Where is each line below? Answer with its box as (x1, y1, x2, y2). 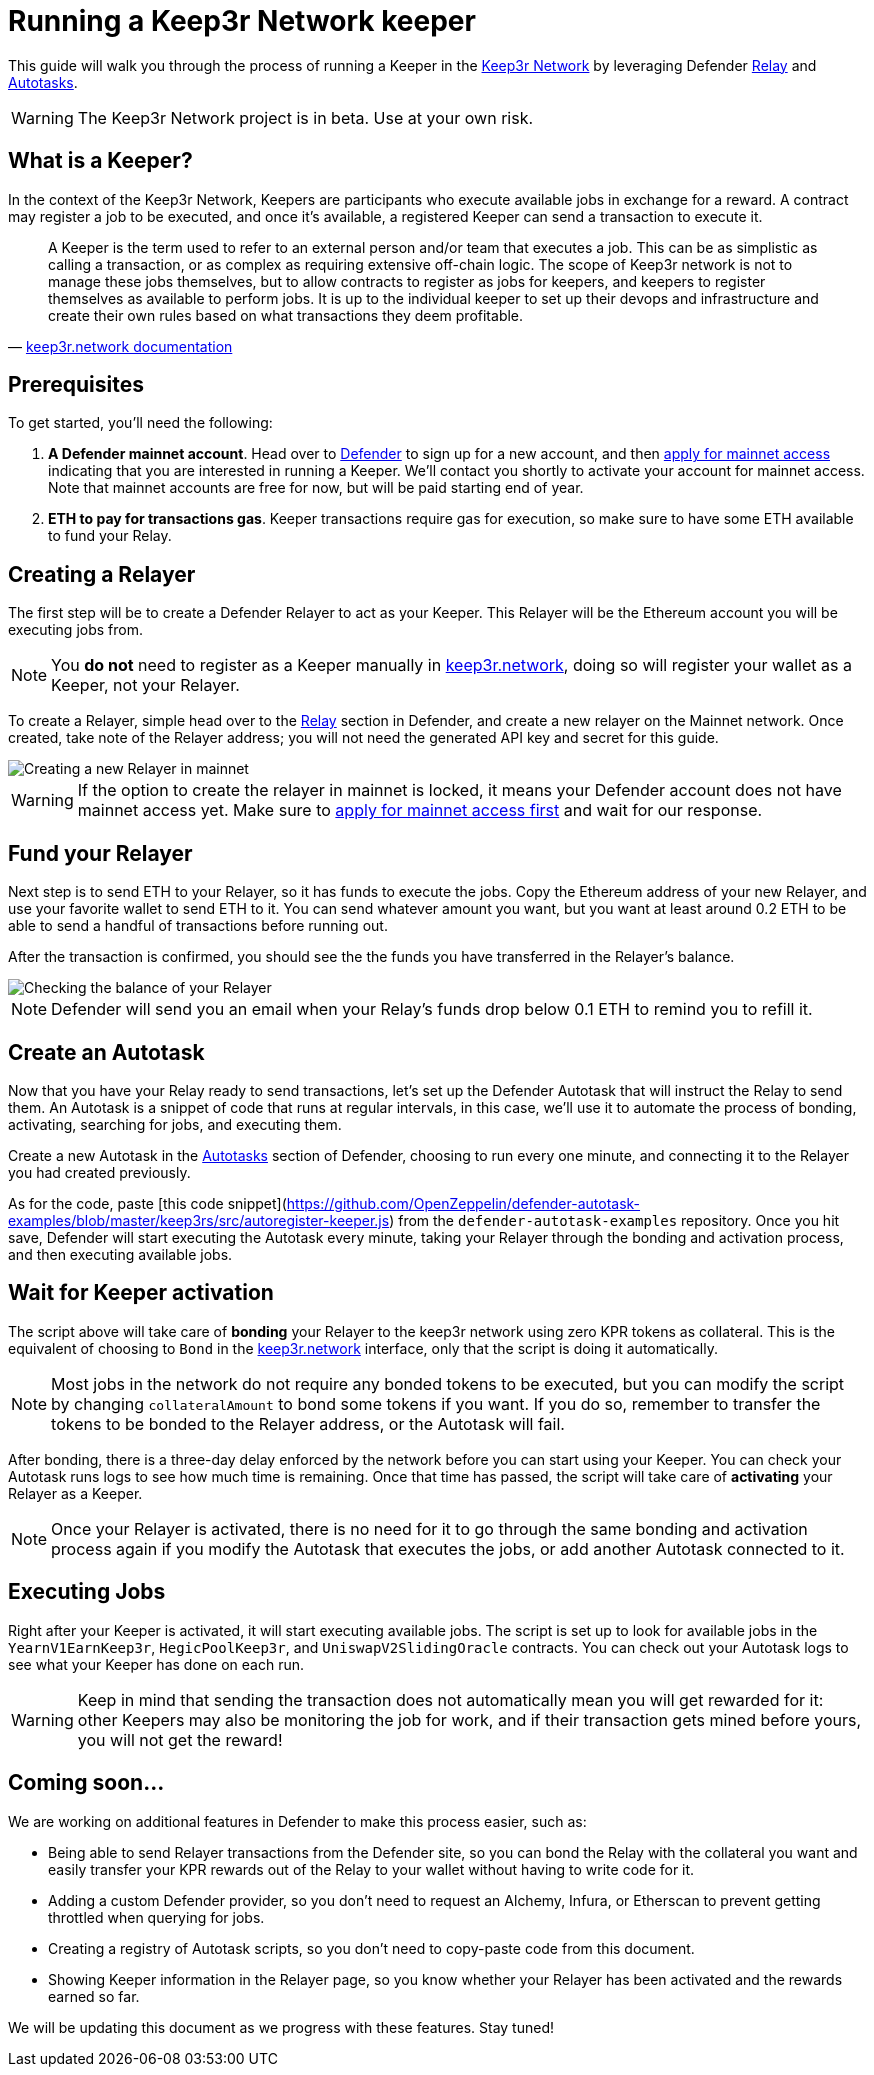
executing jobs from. (8, 621, 143, 639)
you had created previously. (8, 1163, 191, 1181)
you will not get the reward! (77, 1729, 283, 1750)
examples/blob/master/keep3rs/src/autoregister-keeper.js (8, 1211, 390, 1229)
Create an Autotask (8, 1039, 205, 1065)
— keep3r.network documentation (8, 337, 233, 355)
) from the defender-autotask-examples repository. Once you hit (389, 1211, 840, 1229)
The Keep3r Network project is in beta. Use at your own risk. (77, 107, 534, 128)
